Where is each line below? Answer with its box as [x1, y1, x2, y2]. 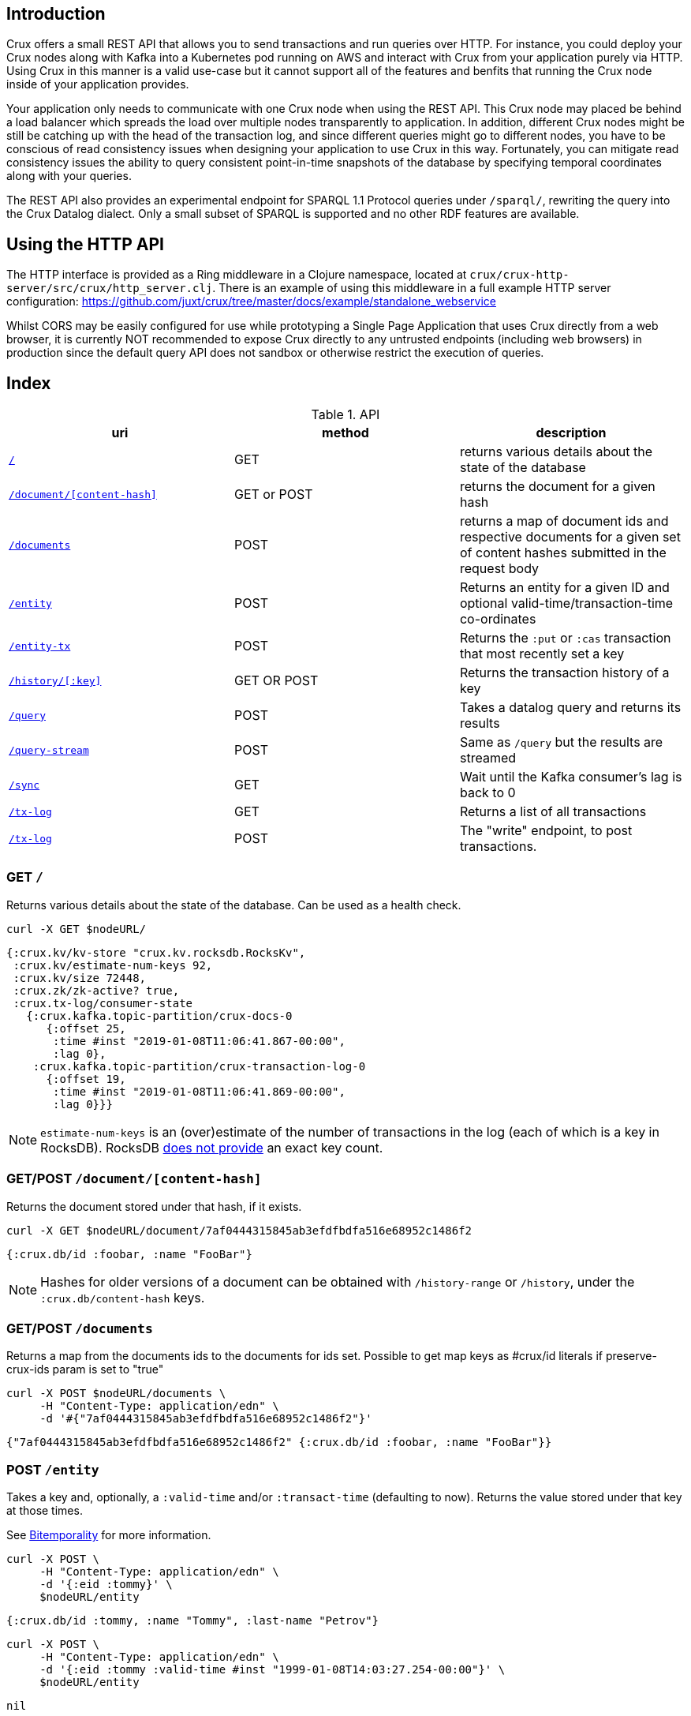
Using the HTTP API [6, 234, 164, 254]
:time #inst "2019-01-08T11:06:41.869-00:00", [53, 1085, 345, 1098]
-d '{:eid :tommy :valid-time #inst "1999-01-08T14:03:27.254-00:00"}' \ [39, 1663, 506, 1677]
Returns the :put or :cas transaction [459, 630, 671, 646]
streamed [459, 750, 517, 766]
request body [459, 560, 540, 577]
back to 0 [459, 785, 516, 801]
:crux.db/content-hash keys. [40, 1289, 205, 1306]
